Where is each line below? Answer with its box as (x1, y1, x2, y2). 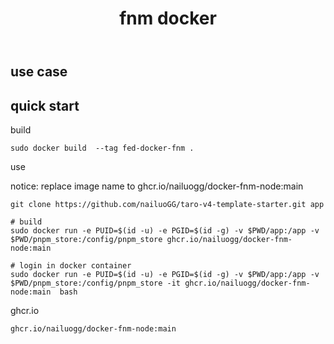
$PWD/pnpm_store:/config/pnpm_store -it (10, 278, 182, 288)
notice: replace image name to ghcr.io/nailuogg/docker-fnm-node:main (10, 180, 304, 192)
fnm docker (119, 7, 217, 30)
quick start (10, 97, 80, 114)
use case (10, 63, 68, 81)
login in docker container (19, 261, 132, 271)
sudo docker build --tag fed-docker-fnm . (10, 143, 195, 153)
